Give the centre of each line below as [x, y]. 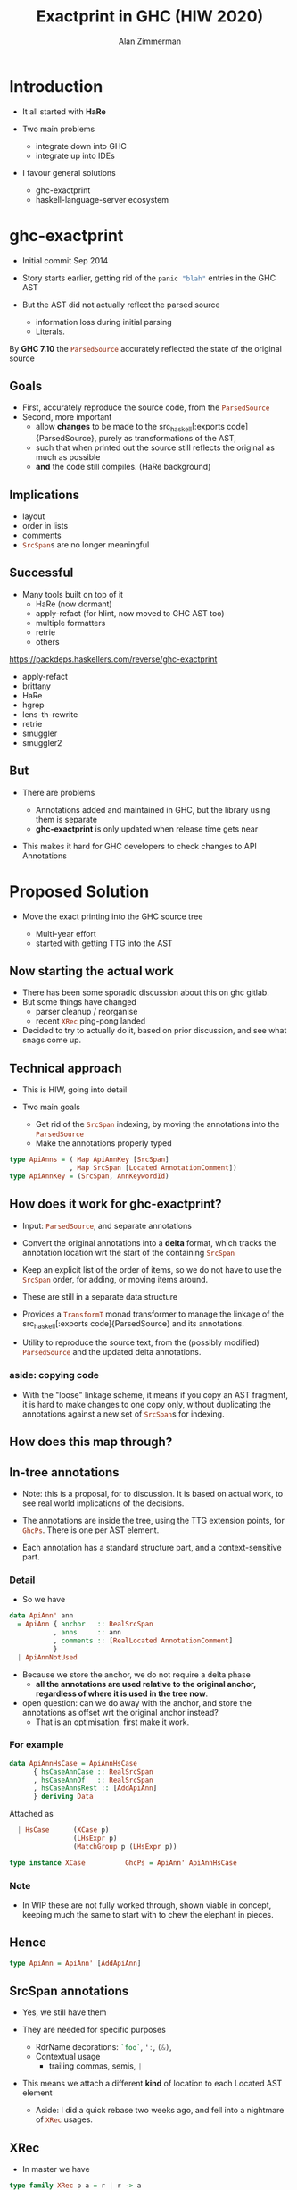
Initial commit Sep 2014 [65, 260]
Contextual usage [68, 2057]
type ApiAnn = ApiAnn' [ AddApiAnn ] [75, 1963]
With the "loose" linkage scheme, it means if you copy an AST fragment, [155, 1394]
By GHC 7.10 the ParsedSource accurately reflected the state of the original [146, 348]
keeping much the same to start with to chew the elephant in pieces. [148, 1914]
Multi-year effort [66, 933]
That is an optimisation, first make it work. [112, 1722]
